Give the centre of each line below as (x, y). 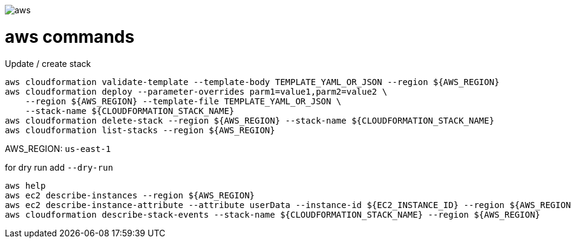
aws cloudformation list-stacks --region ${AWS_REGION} (140, 130)
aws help (25, 185)
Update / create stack (48, 63)
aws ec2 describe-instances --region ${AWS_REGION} (130, 195)
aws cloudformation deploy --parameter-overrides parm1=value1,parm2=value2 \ (196, 91)
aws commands (70, 36)
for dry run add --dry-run (59, 167)
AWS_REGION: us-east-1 (58, 148)
